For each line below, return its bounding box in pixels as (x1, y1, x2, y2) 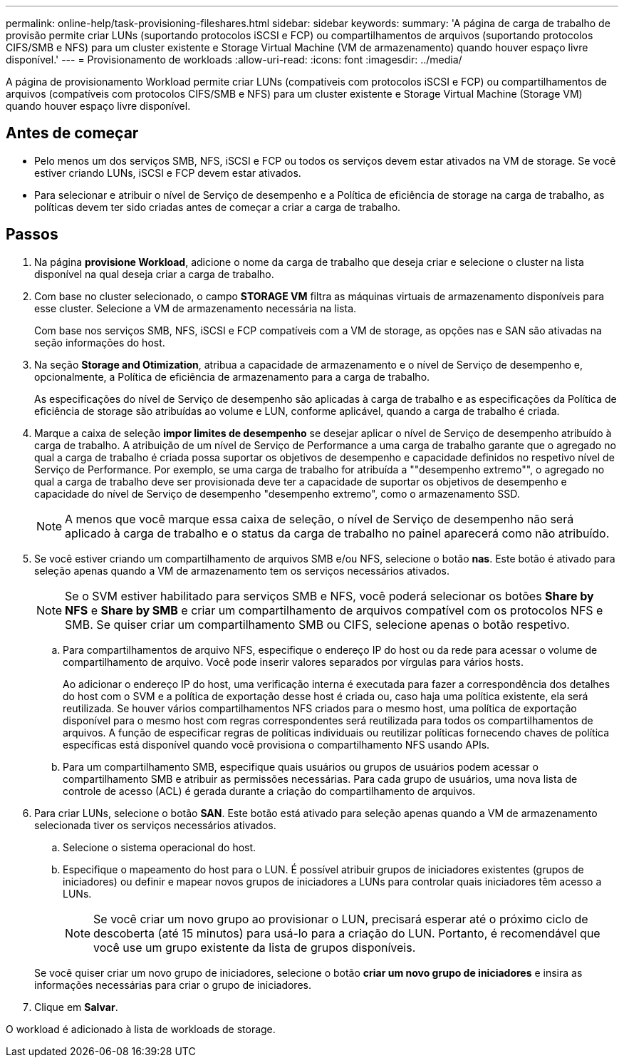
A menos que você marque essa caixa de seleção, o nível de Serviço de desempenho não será (65, 511, 574, 526)
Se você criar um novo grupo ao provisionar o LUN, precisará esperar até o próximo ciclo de (93, 911, 588, 926)
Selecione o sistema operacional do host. (63, 841, 256, 853)
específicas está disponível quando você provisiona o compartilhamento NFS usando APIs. (63, 738, 490, 751)
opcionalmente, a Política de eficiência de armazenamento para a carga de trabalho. (34, 370, 430, 383)
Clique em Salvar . (34, 1000, 118, 1013)
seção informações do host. (34, 336, 165, 349)
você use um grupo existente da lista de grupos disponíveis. (93, 940, 416, 955)
